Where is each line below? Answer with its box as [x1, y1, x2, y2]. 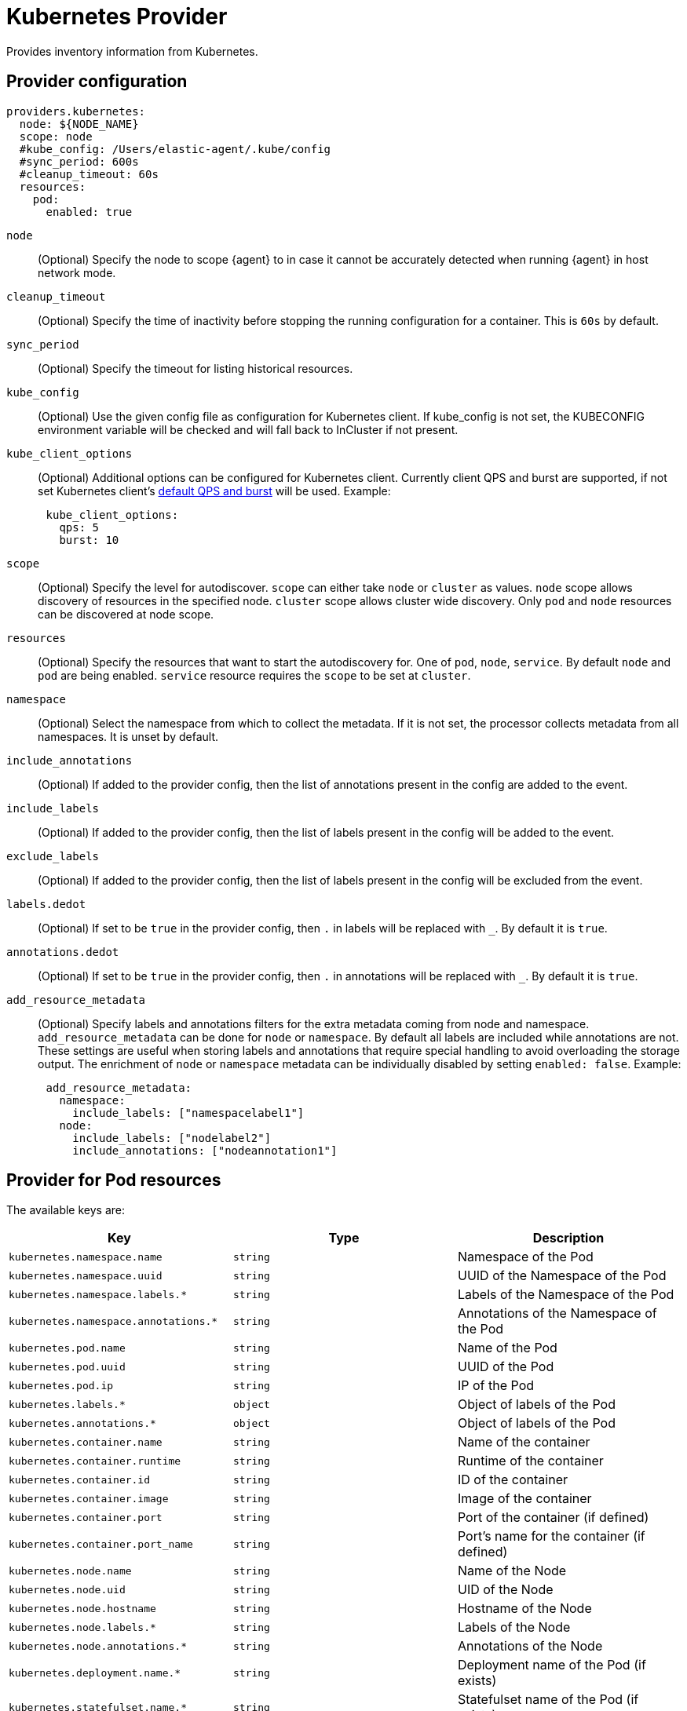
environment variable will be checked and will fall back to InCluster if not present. [38, 422, 459, 436]
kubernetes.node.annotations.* [9, 1640, 187, 1652]
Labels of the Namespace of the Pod [457, 1286, 674, 1303]
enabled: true [46, 205, 133, 218]
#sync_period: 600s [19, 155, 139, 168]
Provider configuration [6, 71, 188, 92]
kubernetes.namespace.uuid [9, 1269, 163, 1282]
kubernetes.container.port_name [9, 1538, 193, 1550]
